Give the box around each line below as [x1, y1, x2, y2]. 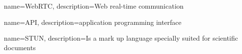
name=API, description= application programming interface [4, 17, 182, 27]
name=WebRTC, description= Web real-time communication [4, 1, 184, 11]
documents [4, 42, 36, 52]
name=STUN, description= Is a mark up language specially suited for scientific [4, 33, 238, 43]
